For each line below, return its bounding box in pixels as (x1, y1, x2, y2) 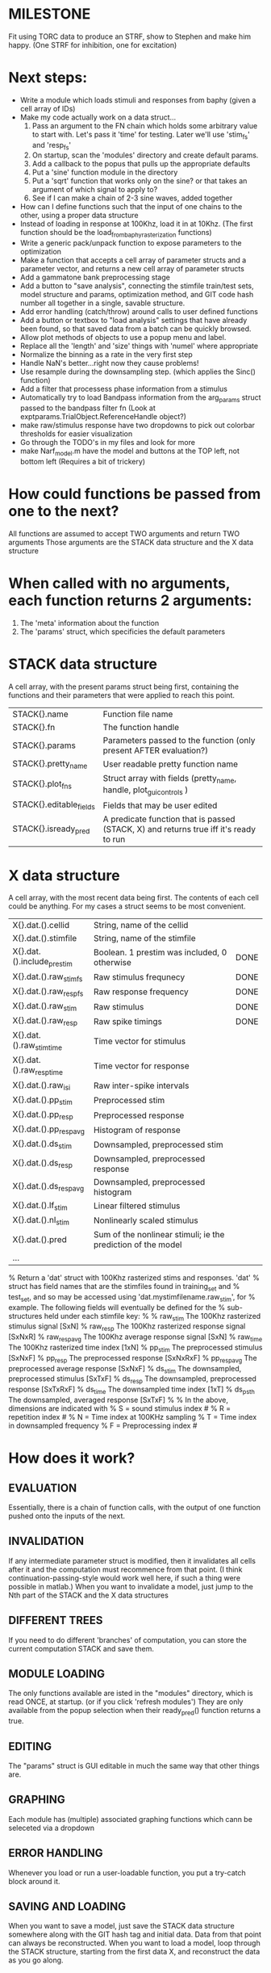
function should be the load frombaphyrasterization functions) (19, 228, 212, 239)
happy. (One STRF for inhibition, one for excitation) (8, 40, 177, 49)
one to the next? (8, 502, 119, 521)
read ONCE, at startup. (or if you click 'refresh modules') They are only (8, 1697, 244, 1706)
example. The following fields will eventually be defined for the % (8, 1302, 226, 1312)
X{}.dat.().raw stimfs (12, 971, 83, 984)
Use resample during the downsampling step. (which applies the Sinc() (19, 367, 256, 376)
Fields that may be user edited (102, 800, 218, 811)
